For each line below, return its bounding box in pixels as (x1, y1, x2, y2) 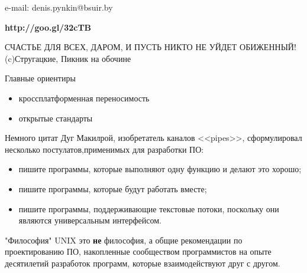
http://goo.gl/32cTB (5, 21, 92, 33)
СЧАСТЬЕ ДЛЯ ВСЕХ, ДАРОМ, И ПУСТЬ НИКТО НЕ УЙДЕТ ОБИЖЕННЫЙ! (5, 41, 296, 53)
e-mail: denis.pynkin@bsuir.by (5, 1, 113, 13)
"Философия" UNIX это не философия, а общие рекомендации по (5, 233, 243, 246)
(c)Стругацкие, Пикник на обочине (5, 52, 131, 64)
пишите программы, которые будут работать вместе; (18, 182, 207, 195)
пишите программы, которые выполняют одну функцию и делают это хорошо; (18, 163, 302, 175)
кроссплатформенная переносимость (18, 91, 150, 104)
